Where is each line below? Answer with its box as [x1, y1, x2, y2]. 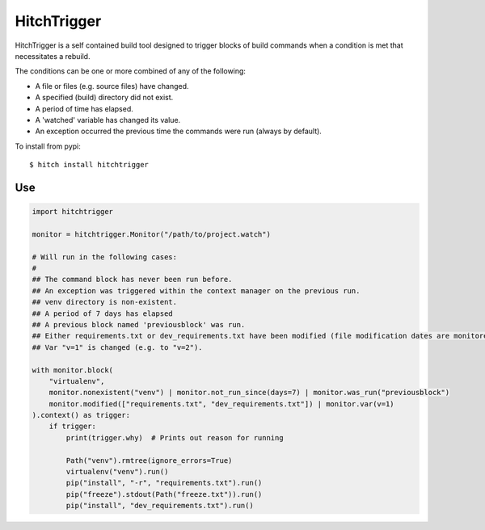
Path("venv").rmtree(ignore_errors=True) [65, 456, 233, 465]
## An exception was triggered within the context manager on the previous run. [32, 286, 361, 295]
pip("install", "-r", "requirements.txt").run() [65, 478, 263, 488]
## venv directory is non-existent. [32, 297, 178, 307]
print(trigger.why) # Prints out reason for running [65, 433, 284, 442]
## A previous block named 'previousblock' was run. [32, 320, 246, 329]
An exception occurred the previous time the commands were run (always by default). [35, 126, 323, 137]
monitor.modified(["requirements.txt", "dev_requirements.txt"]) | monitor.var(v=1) [48, 399, 395, 408]
